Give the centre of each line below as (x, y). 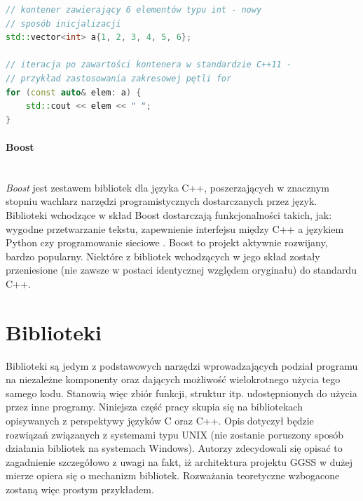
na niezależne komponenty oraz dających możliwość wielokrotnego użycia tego (173, 379)
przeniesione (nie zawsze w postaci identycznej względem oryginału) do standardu (181, 270)
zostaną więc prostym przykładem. (80, 489)
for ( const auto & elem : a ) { (74, 92)
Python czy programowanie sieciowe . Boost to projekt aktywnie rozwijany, (167, 242)
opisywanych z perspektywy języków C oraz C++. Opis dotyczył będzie (160, 420)
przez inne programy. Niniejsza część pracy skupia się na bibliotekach (154, 407)
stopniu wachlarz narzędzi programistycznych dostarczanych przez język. (162, 201)
